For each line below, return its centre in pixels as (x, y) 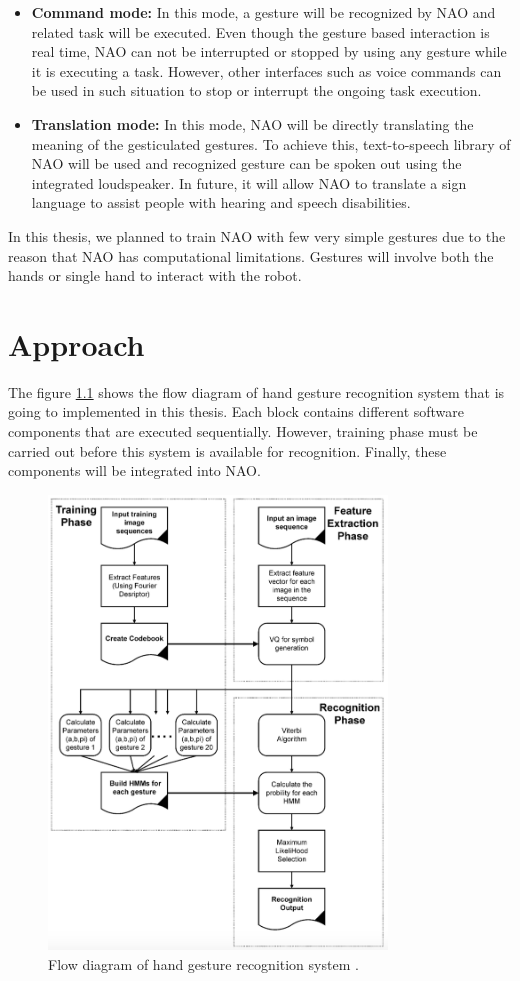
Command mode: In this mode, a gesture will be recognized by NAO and (263, 12)
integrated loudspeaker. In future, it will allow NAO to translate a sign (249, 182)
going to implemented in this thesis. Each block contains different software (236, 411)
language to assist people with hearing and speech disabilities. (221, 202)
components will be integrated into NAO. (134, 470)
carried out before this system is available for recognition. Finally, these (227, 450)
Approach (76, 343)
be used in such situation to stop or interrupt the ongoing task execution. (256, 90)
